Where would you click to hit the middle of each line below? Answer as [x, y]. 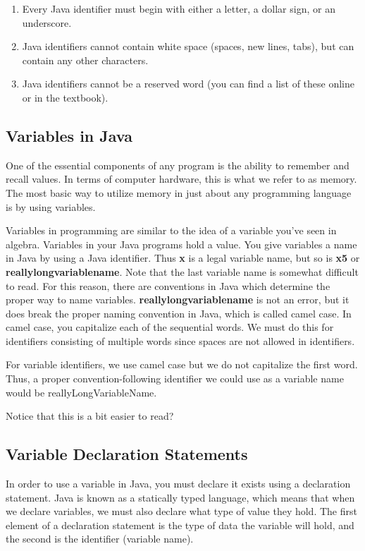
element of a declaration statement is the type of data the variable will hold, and [180, 525]
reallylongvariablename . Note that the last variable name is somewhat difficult [182, 271]
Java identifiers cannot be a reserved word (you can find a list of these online [188, 84]
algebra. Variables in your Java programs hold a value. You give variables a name [181, 244]
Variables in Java [69, 135]
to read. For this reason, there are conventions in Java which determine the [168, 285]
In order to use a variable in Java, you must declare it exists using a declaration [178, 484]
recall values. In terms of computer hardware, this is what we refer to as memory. [181, 179]
